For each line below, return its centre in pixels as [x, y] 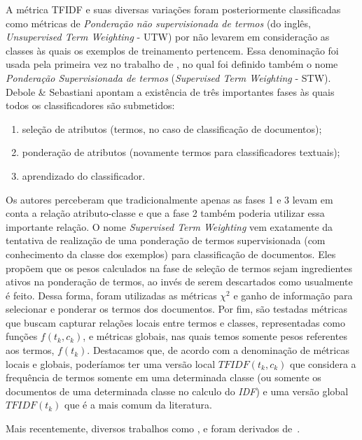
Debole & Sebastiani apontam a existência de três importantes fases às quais [170, 91]
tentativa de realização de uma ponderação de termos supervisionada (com [166, 240]
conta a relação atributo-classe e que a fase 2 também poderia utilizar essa [165, 213]
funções [22, 336]
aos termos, [30, 350]
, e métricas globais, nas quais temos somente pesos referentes [215, 336]
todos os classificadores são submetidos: [90, 105]
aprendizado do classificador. [84, 175]
